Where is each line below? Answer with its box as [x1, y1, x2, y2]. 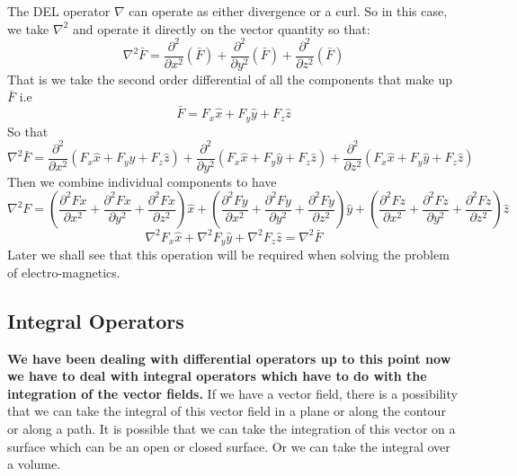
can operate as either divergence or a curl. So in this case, [129, 2, 448, 20]
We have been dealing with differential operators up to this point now [7, 348, 451, 367]
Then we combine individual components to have [7, 172, 277, 190]
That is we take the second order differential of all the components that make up [7, 69, 452, 88]
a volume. [7, 454, 61, 473]
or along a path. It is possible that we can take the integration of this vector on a [7, 419, 456, 438]
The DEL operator [7, 2, 111, 20]
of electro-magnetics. [7, 262, 120, 281]
